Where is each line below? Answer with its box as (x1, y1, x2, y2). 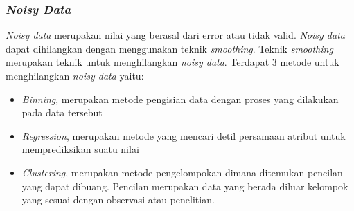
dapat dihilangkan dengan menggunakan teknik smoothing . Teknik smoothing (6, 41, 333, 55)
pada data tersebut (21, 105, 103, 120)
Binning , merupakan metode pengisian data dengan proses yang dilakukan (21, 91, 339, 106)
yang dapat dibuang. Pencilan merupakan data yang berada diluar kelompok (21, 178, 348, 193)
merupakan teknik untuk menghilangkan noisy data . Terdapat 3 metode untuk (6, 55, 339, 69)
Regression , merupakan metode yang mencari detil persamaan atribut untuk (21, 128, 346, 143)
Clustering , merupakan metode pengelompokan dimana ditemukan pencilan (21, 165, 343, 179)
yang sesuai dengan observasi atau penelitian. (21, 192, 215, 207)
